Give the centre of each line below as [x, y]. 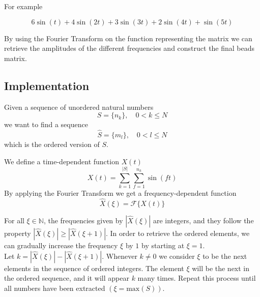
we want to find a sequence [46, 124]
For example [23, 6]
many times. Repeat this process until [197, 278]
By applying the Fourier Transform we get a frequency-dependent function [120, 193]
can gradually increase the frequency [61, 245]
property [18, 233]
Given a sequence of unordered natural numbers [79, 107]
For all [14, 220]
